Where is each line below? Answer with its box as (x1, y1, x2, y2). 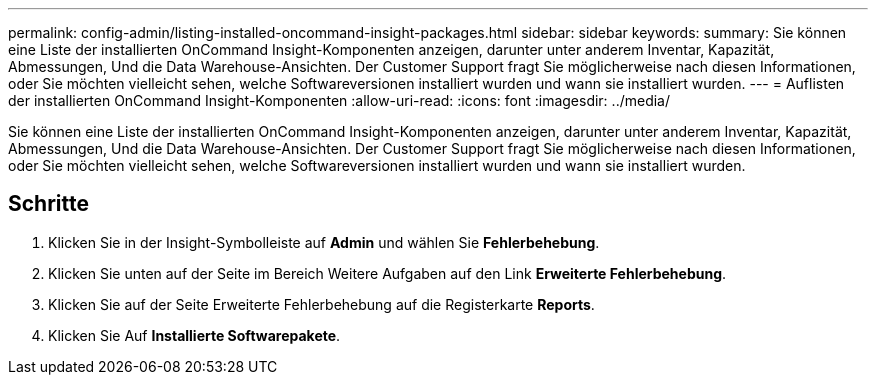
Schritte (8, 191, 89, 217)
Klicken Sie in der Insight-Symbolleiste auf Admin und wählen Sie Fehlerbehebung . (48, 233, 600, 251)
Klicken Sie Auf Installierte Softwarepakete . (48, 326, 341, 344)
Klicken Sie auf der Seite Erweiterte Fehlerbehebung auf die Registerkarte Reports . (48, 295, 595, 313)
